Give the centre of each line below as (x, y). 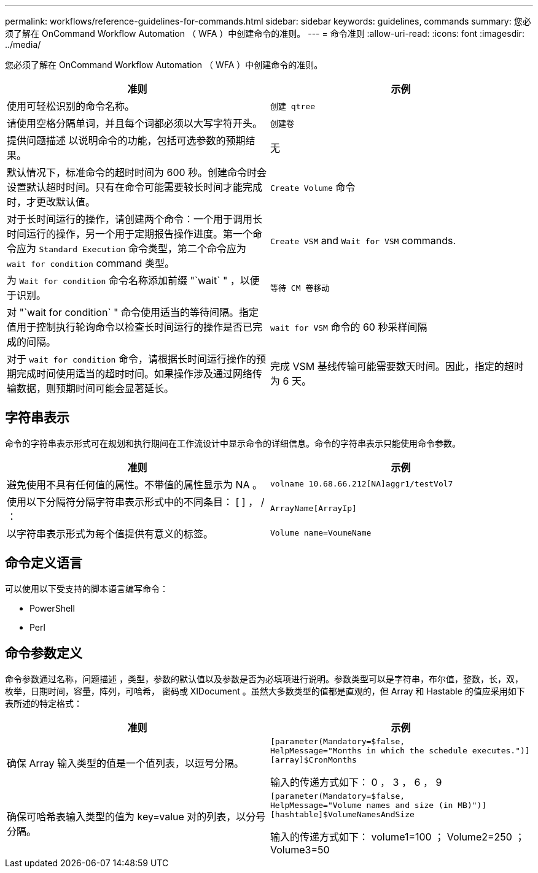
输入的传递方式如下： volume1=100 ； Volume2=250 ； (398, 836)
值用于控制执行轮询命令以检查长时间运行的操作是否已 (130, 327)
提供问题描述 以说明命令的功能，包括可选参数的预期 (126, 140)
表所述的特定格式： (44, 703)
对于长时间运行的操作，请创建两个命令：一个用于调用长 (135, 219)
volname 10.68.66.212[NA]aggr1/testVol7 (362, 484)
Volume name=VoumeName (321, 533)
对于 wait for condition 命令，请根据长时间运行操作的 (131, 359)
